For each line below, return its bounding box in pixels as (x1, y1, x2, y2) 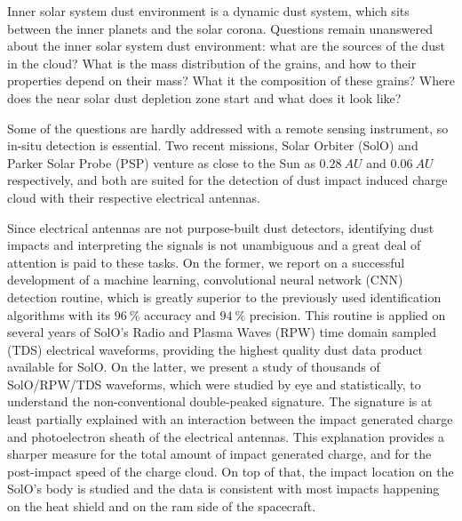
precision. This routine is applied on (249, 305, 446, 324)
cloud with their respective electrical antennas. (7, 188, 260, 206)
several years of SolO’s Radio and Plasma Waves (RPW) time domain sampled (7, 323, 437, 341)
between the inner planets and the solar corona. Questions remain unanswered (7, 19, 433, 37)
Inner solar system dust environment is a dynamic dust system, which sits (7, 2, 410, 20)
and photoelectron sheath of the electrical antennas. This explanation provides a (7, 427, 444, 445)
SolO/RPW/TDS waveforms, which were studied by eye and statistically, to (7, 374, 421, 393)
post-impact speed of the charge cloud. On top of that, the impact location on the (7, 461, 454, 480)
